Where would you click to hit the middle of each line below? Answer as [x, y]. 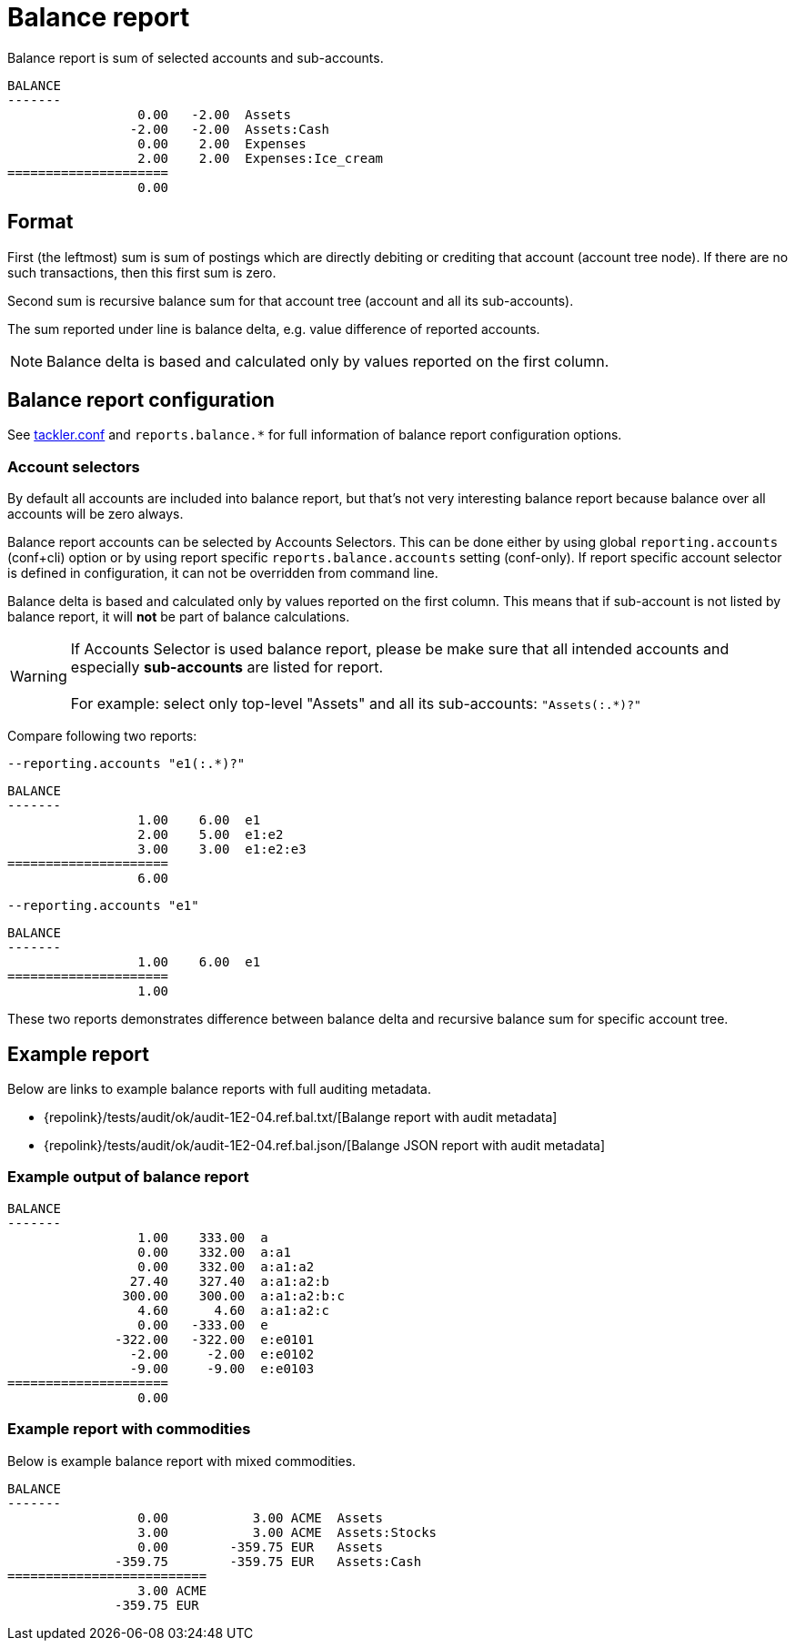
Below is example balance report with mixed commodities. [182, 1461]
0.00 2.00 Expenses [222, 143]
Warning [39, 677]
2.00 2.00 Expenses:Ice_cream [261, 158]
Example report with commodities [129, 1429]
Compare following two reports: [102, 736]
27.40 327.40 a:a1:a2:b [230, 1281]
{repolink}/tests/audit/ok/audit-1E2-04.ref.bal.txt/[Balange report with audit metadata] [301, 1117]
